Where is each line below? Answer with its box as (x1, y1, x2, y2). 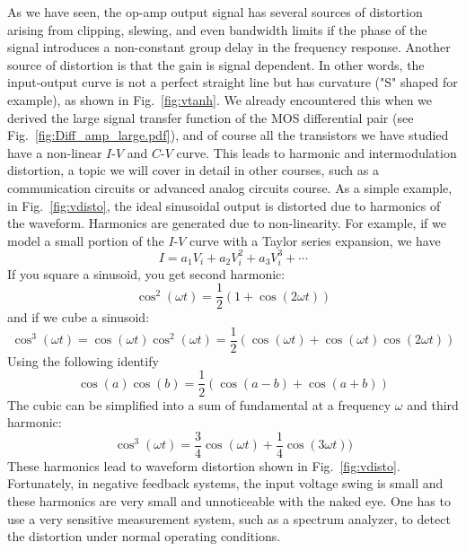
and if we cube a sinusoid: (7, 308, 150, 327)
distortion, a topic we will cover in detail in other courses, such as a (7, 161, 379, 179)
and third (407, 395, 459, 414)
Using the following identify (7, 351, 159, 370)
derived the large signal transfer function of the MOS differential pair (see (7, 108, 414, 127)
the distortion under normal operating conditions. (7, 527, 281, 546)
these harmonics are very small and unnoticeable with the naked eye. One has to (7, 491, 451, 510)
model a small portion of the (7, 231, 164, 249)
